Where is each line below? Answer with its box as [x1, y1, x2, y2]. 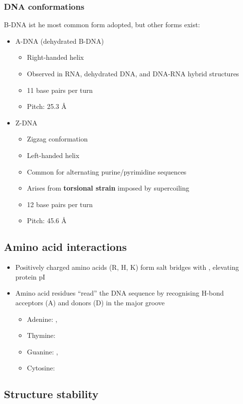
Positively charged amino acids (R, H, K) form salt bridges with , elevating [15, 262, 239, 272]
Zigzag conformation [27, 134, 88, 144]
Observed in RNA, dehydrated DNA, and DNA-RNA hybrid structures [27, 69, 239, 78]
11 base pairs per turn [27, 85, 93, 95]
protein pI [15, 271, 45, 281]
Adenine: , [27, 314, 57, 324]
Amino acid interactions [4, 239, 127, 254]
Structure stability [4, 386, 99, 402]
